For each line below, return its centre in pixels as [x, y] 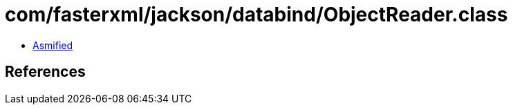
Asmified [53, 45]
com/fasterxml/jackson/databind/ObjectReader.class [256, 15]
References [45, 72]
